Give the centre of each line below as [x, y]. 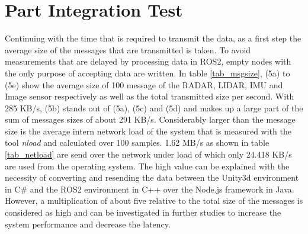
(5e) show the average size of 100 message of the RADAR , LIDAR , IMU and [144, 84]
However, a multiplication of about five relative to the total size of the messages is [154, 201]
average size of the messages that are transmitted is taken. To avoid [128, 49]
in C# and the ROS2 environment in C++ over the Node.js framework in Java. [150, 189]
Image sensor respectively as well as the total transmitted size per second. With [150, 96]
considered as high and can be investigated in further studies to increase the [143, 212]
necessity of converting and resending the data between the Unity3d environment [152, 177]
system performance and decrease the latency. [88, 224]
